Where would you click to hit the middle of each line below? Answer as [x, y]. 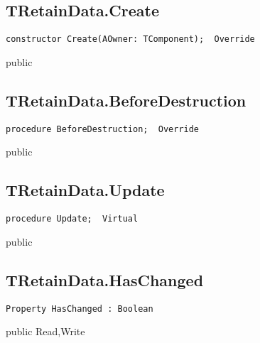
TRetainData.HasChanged [105, 279]
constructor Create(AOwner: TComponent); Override [130, 39]
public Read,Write [45, 331]
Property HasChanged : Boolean [80, 309]
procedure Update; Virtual [72, 219]
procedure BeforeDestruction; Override [103, 129]
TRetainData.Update [85, 190]
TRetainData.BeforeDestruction [126, 100]
